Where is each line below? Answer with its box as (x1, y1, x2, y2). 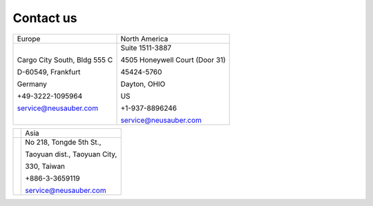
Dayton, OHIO (120, 79, 166, 89)
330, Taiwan (25, 161, 66, 171)
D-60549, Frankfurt (17, 67, 81, 76)
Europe (17, 34, 41, 43)
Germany (17, 79, 48, 89)
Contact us (12, 10, 77, 25)
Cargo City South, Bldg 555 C (17, 55, 113, 65)
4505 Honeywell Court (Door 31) (120, 55, 226, 65)
